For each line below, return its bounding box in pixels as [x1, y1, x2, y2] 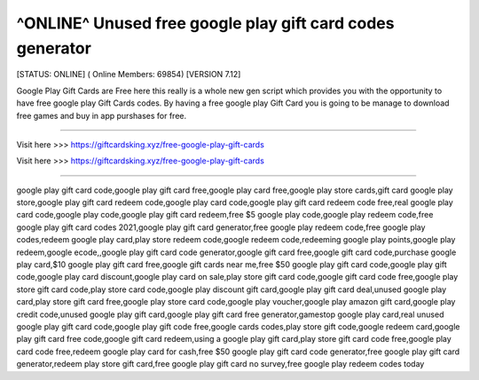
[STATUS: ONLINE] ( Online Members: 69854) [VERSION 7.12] [16, 69, 241, 80]
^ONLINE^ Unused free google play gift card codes [16, 13, 395, 33]
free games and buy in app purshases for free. [16, 110, 187, 121]
